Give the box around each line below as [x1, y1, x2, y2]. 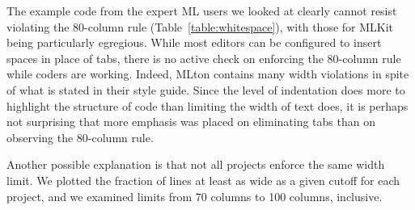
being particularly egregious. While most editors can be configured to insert [6, 34, 382, 51]
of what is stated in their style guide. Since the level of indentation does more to [6, 81, 405, 98]
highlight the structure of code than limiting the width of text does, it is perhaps [6, 97, 409, 114]
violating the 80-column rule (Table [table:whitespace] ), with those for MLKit [6, 18, 394, 35]
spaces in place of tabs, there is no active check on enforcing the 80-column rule [6, 49, 401, 66]
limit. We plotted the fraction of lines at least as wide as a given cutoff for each [6, 171, 400, 188]
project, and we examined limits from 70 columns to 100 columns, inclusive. [6, 187, 383, 204]
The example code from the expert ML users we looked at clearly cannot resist [6, 2, 397, 19]
